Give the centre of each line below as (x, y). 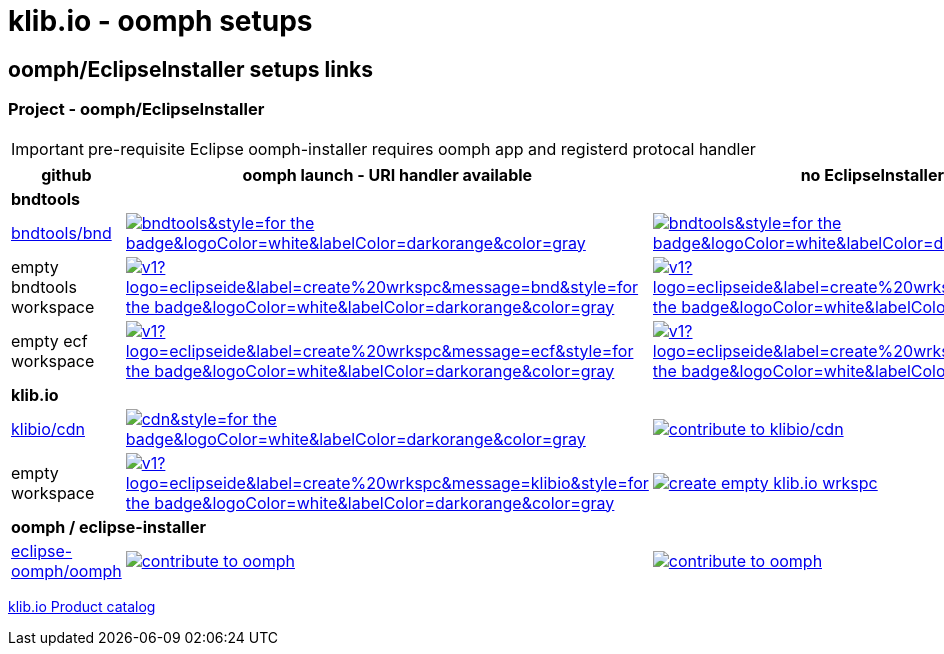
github (66, 174)
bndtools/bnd (61, 232)
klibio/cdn (48, 428)
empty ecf (49, 340)
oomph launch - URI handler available (387, 174)
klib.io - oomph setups (160, 21)
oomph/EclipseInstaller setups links (190, 69)
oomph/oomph (66, 570)
